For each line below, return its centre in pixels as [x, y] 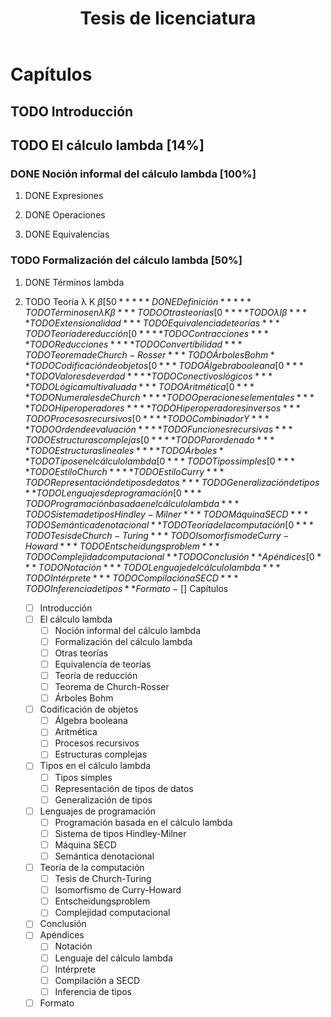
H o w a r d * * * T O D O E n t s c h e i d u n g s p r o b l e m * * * [122, 546]
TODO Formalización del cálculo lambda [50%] [126, 260]
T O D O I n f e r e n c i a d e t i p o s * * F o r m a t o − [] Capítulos [126, 588]
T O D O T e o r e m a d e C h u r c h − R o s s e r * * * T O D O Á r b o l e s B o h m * [149, 354]
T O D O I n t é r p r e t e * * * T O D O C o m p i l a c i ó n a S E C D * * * [131, 578]
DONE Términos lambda [74, 282]
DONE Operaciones [65, 215]
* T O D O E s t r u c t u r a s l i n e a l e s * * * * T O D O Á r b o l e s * [124, 450]
